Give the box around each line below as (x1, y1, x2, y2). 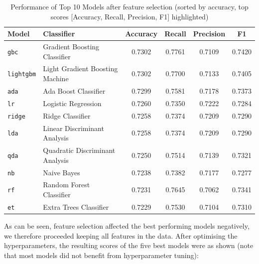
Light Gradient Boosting (43, 63, 118, 74)
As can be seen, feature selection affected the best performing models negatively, (4, 221, 250, 231)
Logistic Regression (43, 98, 102, 108)
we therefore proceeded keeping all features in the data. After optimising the (4, 230, 238, 241)
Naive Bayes (43, 167, 80, 177)
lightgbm (7, 71, 36, 78)
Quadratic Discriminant (43, 145, 116, 155)
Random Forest (43, 179, 90, 190)
